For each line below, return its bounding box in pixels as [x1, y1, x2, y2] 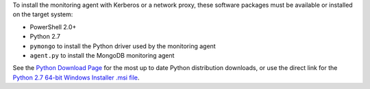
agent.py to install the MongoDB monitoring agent [29, 51, 175, 59]
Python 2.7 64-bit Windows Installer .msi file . [12, 73, 140, 82]
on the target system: [12, 10, 73, 18]
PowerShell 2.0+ [29, 22, 77, 31]
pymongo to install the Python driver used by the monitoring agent [29, 41, 216, 50]
